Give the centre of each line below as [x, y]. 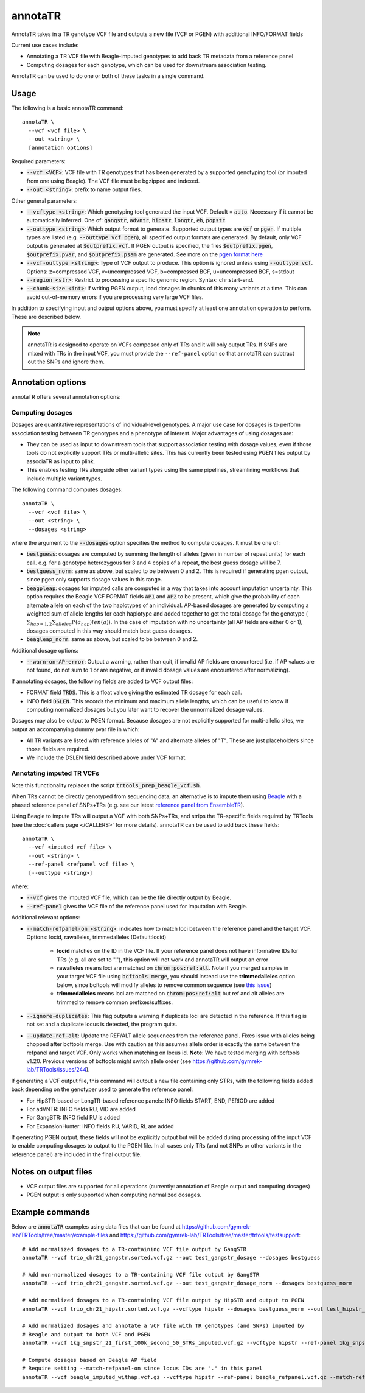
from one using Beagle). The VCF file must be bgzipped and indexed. [113, 181]
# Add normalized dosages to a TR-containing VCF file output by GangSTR [134, 1249]
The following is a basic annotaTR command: [68, 108]
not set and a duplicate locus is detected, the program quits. [102, 1024]
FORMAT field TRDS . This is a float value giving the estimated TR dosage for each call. [134, 693]
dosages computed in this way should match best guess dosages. [109, 631]
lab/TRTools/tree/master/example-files [60, 1235]
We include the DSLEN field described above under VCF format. [106, 757]
